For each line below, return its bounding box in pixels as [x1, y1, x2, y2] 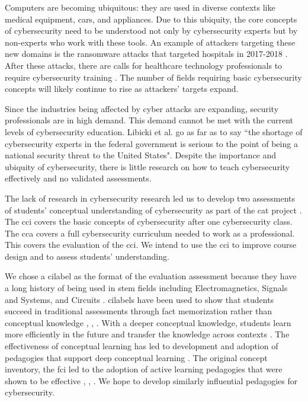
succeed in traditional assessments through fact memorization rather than [5, 305, 272, 317]
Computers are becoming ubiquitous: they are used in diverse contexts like [5, 1, 275, 13]
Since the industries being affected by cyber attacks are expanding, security [5, 102, 279, 114]
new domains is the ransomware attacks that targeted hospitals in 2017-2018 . [5, 47, 288, 60]
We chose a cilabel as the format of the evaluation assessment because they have [5, 270, 297, 282]
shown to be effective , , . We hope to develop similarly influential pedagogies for [5, 374, 298, 387]
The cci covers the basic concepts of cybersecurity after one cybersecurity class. [5, 215, 293, 228]
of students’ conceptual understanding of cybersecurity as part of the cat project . [5, 203, 302, 216]
